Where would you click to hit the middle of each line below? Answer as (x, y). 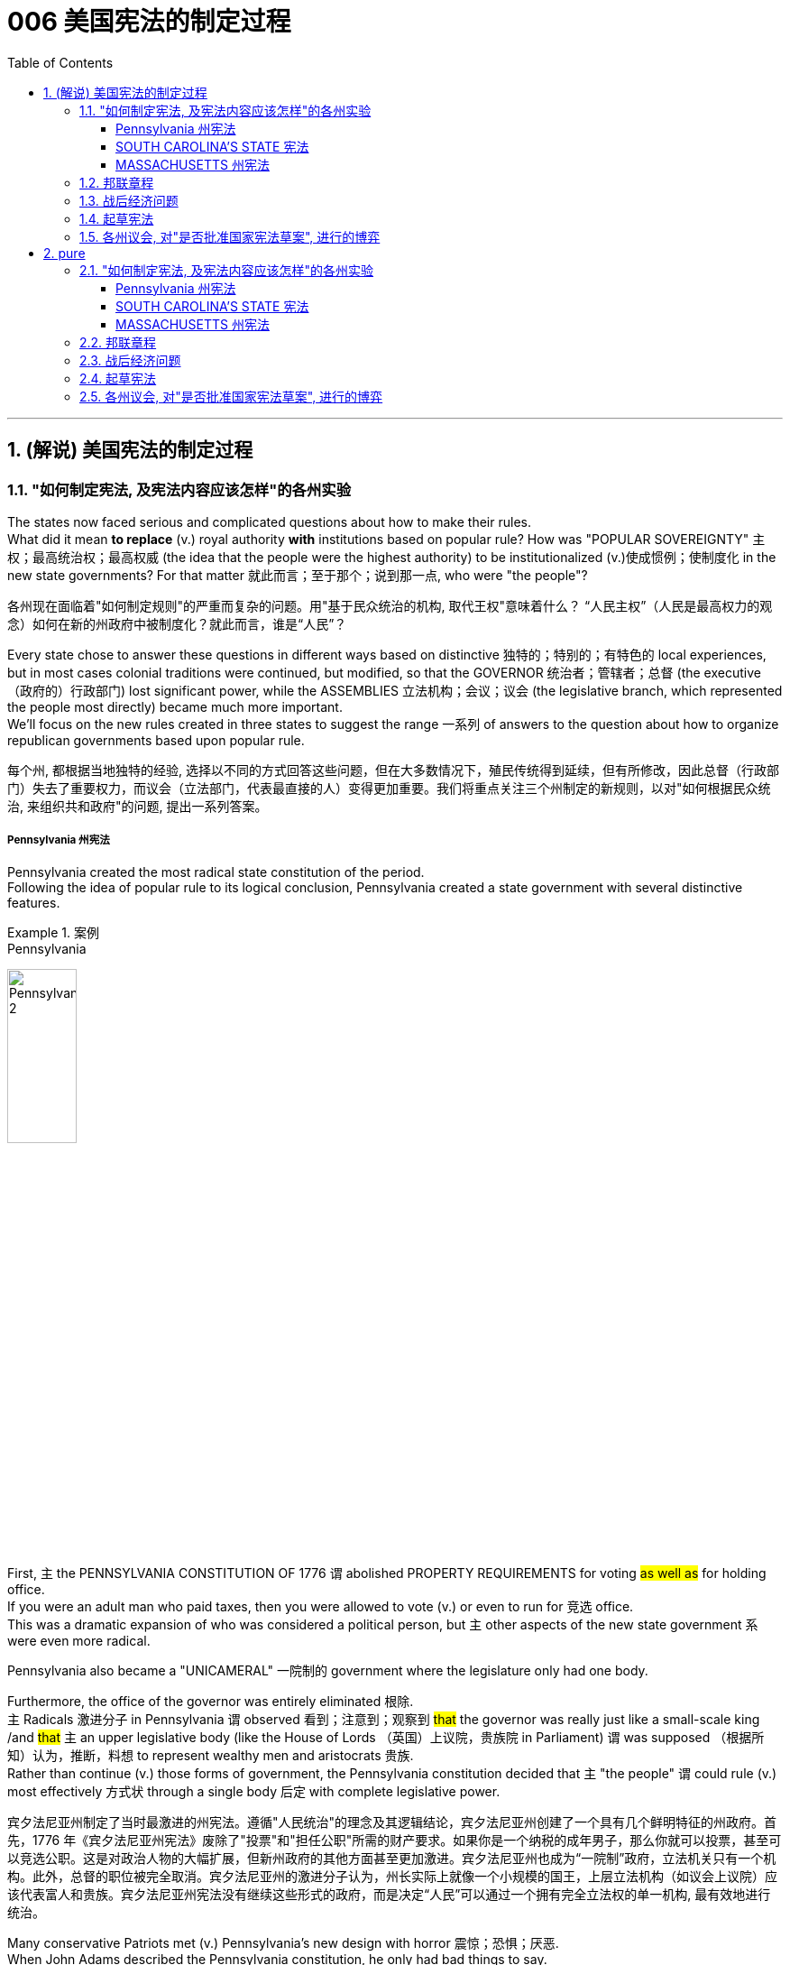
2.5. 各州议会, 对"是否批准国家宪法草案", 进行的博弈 (231, 396)
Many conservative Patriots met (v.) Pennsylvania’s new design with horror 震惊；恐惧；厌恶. (283, 1943)
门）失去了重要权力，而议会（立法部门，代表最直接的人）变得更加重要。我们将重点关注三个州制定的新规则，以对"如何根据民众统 (389, 788)
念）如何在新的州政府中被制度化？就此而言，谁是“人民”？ (177, 623)
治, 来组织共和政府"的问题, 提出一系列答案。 (138, 806)
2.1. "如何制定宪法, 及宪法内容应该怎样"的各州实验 (227, 270)
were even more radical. (79, 1641)
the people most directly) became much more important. (175, 706)
